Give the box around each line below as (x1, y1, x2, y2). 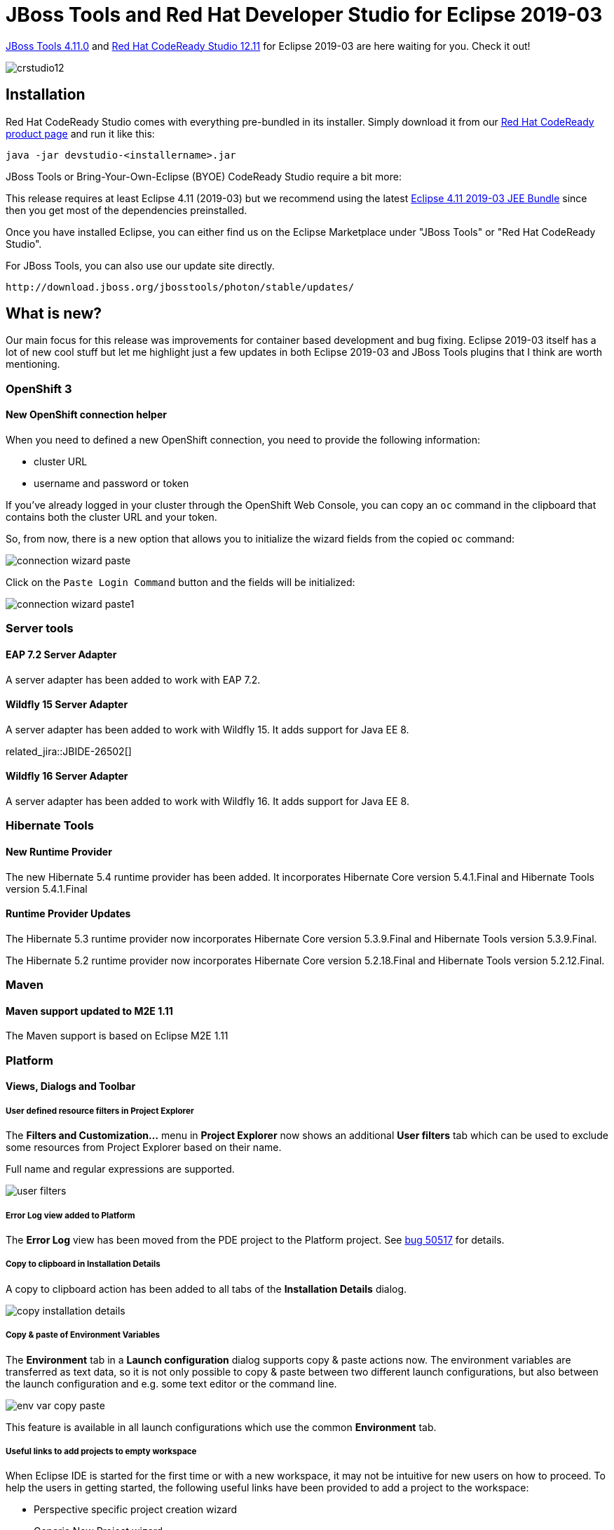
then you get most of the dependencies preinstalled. (6, 204, 247, 216)
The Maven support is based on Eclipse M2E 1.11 (6, 1030, 228, 1042)
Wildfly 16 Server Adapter (6, 770, 128, 783)
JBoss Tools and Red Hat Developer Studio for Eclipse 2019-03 (6, 3, 603, 27)
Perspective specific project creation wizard (34, 1503, 238, 1516)
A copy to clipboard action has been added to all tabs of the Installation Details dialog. (6, 1282, 407, 1295)
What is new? (6, 305, 102, 323)
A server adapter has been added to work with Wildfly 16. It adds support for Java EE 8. (6, 795, 409, 808)
